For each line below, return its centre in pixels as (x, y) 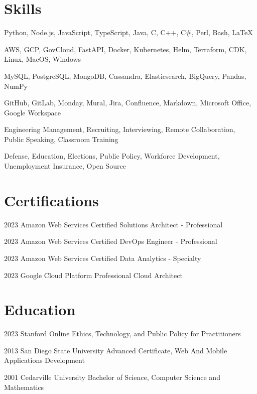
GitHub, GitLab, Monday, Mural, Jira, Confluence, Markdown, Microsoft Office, (128, 103)
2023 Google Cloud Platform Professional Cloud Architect (93, 275)
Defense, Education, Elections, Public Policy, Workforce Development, (112, 156)
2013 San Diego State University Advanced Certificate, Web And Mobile (116, 350)
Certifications (51, 200)
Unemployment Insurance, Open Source (65, 166)
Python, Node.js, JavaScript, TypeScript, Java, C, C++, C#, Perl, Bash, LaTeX (128, 32)
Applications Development (44, 360)
